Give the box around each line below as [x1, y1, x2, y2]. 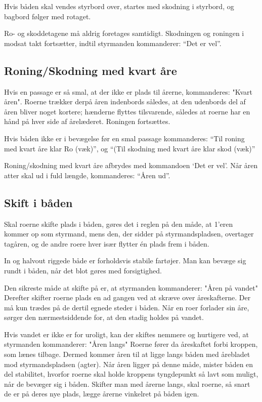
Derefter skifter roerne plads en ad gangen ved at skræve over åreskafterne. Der [4, 292, 251, 303]
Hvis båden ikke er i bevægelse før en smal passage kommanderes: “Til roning [4, 133, 245, 143]
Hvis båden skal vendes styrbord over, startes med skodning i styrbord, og [4, 1, 234, 11]
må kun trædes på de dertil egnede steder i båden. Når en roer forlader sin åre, [4, 302, 249, 312]
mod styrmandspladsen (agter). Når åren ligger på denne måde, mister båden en [4, 358, 253, 369]
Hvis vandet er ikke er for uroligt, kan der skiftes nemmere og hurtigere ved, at [4, 329, 249, 339]
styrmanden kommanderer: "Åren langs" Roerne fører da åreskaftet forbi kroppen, [4, 339, 258, 349]
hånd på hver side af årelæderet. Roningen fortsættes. [4, 116, 170, 127]
